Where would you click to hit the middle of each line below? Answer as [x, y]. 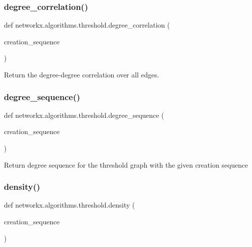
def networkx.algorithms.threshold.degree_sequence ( [84, 115]
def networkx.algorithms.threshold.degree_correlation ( [87, 25]
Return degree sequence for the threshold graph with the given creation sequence [126, 164]
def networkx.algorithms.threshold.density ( [69, 205]
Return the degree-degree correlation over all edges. [82, 74]
